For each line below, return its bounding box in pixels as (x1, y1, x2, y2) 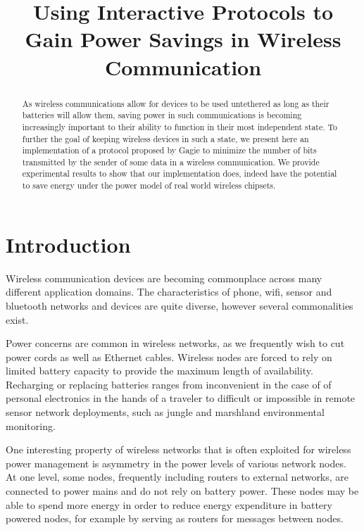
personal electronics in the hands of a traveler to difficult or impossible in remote (6, 391, 356, 405)
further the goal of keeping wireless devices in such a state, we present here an (22, 132, 309, 144)
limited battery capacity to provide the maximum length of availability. (6, 363, 313, 378)
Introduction (6, 229, 131, 258)
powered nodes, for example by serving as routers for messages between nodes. (6, 511, 344, 526)
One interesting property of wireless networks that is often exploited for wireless (6, 442, 351, 457)
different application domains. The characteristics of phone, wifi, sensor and (6, 284, 332, 299)
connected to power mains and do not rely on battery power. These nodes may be (6, 484, 359, 498)
